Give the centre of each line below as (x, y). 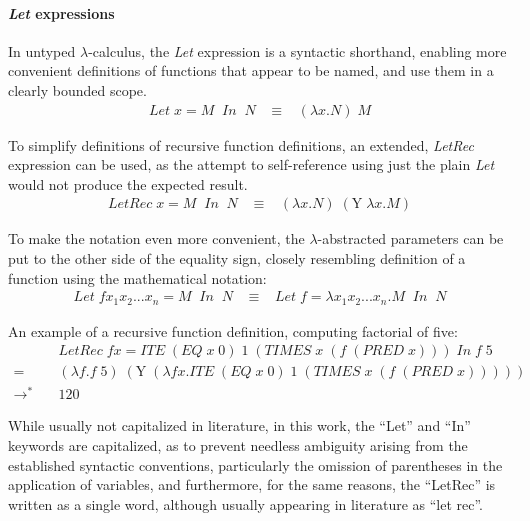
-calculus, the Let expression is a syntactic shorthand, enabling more (297, 50)
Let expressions (61, 12)
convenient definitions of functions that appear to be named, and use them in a (251, 70)
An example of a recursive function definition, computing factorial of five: (233, 330)
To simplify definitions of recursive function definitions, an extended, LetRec (241, 144)
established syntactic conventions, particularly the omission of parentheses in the (255, 464)
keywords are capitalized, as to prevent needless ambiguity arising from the (238, 445)
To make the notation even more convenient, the (156, 238)
